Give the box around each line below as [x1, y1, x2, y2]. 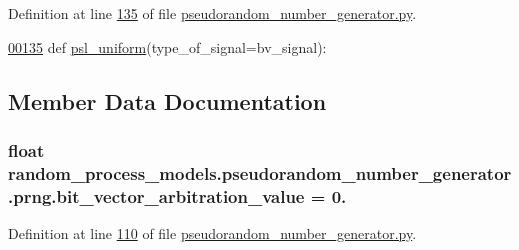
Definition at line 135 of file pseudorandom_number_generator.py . [8, 3, 417, 23]
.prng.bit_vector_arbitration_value [8, 183, 305, 208]
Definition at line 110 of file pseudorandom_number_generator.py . [8, 223, 417, 244]
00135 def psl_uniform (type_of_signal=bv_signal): [8, 36, 327, 57]
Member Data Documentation [8, 85, 327, 116]
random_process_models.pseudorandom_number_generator [8, 160, 512, 185]
